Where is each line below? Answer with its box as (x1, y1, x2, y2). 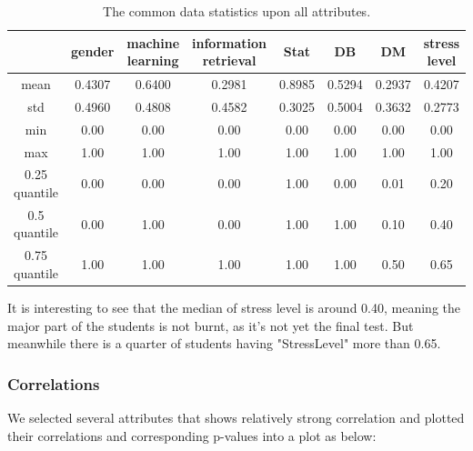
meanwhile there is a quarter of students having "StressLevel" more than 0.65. (7, 334, 441, 353)
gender (71, 42, 115, 61)
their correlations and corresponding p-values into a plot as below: (7, 426, 377, 445)
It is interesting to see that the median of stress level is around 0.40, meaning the (7, 297, 460, 316)
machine (126, 33, 180, 52)
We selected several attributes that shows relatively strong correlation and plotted (7, 407, 465, 426)
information (192, 33, 267, 52)
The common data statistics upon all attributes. (103, 2, 371, 20)
